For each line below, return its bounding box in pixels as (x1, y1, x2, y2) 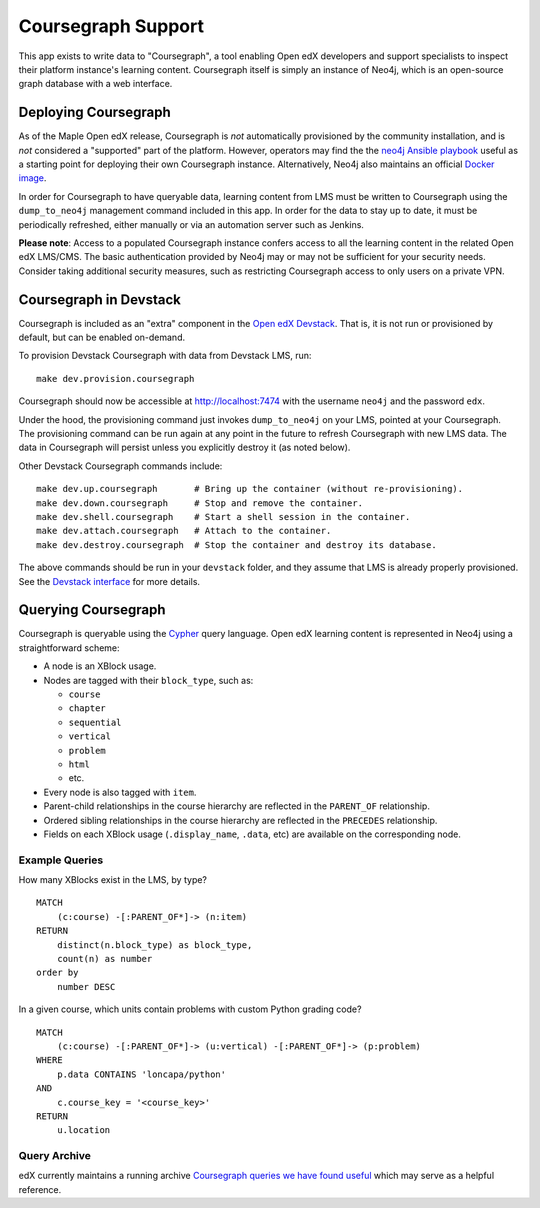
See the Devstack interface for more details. (18, 575, 200, 587)
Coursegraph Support (18, 15, 205, 37)
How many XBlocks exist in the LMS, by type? (18, 874, 208, 886)
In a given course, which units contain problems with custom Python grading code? (18, 1003, 362, 1015)
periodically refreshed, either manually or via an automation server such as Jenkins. (18, 218, 365, 230)
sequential (68, 716, 122, 728)
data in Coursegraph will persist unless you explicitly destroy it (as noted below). (18, 441, 351, 454)
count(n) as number (56, 953, 153, 964)
